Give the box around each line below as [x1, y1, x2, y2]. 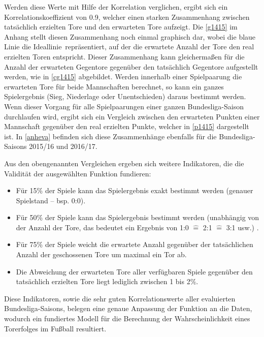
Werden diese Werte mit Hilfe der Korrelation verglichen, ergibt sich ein [4, 2, 228, 12]
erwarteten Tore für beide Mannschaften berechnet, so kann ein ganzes [4, 81, 224, 91]
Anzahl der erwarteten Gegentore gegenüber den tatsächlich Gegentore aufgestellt [4, 61, 258, 72]
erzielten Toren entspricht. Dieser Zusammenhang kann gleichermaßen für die [4, 51, 245, 62]
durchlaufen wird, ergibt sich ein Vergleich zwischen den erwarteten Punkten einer [4, 111, 260, 121]
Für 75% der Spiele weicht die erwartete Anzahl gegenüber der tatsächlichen [16, 239, 253, 250]
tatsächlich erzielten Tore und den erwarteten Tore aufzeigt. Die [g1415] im [4, 21, 238, 32]
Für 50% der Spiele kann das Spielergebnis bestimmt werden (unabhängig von [16, 212, 259, 223]
